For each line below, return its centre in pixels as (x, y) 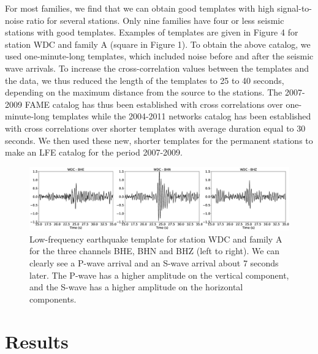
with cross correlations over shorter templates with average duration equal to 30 (155, 128)
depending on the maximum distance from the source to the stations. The (144, 92)
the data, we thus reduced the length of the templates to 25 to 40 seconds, (145, 80)
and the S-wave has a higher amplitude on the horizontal (136, 287)
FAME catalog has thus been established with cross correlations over (154, 104)
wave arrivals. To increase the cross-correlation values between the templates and (157, 68)
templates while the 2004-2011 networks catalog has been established (182, 116)
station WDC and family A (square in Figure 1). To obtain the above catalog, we (158, 44)
